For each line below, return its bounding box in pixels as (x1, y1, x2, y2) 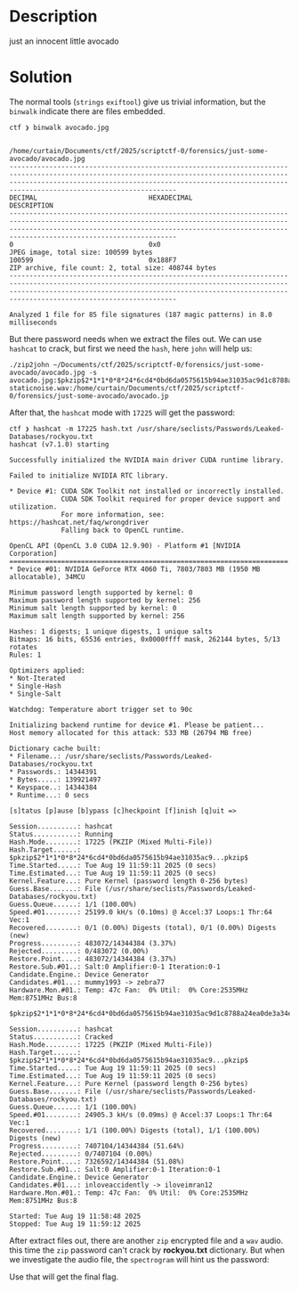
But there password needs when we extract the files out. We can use (9, 333, 263, 344)
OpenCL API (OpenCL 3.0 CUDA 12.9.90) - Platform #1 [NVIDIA (9, 541, 241, 550)
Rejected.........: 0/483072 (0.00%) (9, 946, 149, 955)
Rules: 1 (9, 650, 42, 659)
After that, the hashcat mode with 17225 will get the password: (9, 407, 236, 418)
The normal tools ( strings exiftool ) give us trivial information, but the (9, 96, 267, 107)
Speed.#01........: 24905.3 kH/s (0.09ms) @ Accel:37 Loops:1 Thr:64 (9, 1110, 273, 1119)
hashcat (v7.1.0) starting (9, 439, 109, 449)
